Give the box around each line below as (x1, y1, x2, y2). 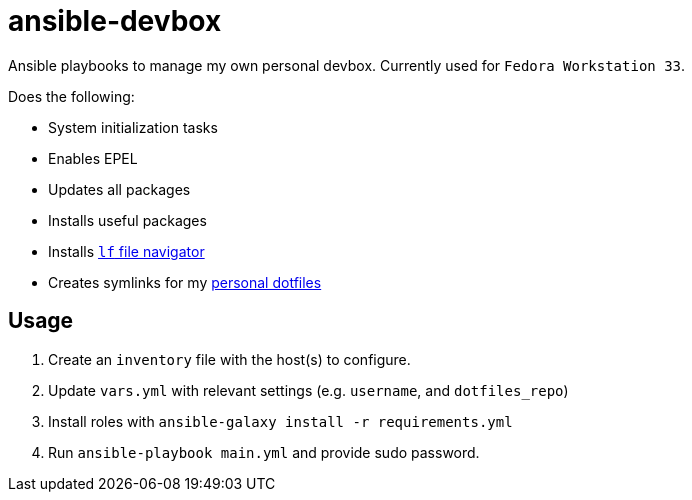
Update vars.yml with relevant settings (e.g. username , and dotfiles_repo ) (48, 381, 569, 399)
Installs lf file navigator (48, 242, 205, 260)
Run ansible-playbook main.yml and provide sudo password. (48, 443, 480, 461)
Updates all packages (48, 180, 191, 198)
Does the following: (8, 87, 135, 105)
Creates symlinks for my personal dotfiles (48, 273, 322, 291)
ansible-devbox (8, 4, 222, 38)
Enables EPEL (48, 149, 138, 167)
